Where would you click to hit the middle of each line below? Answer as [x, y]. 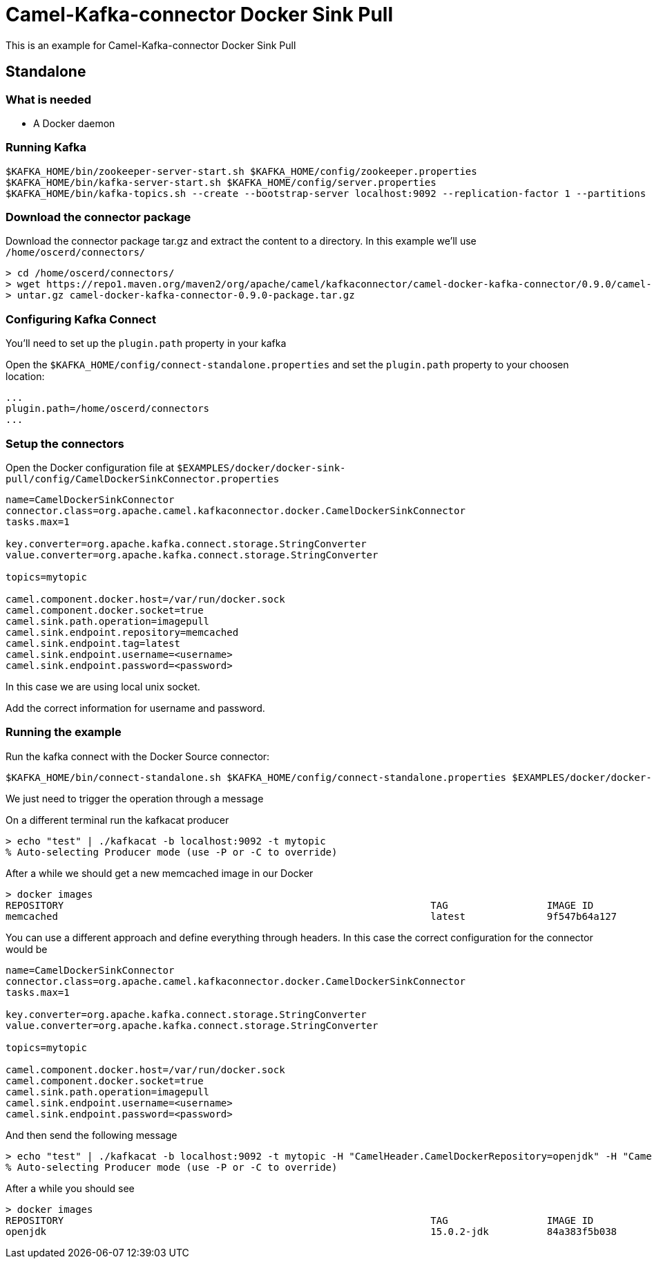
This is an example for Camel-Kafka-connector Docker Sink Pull [151, 45]
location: [25, 377]
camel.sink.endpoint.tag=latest [93, 643]
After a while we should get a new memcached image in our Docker [160, 873]
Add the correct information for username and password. [135, 708]
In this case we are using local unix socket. [103, 686]
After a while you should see [70, 1188]
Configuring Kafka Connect [81, 319]
